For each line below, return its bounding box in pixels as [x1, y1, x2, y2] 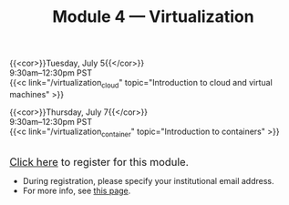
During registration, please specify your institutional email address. [22, 175, 274, 186]
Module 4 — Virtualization [52, 6, 254, 27]
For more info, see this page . [22, 185, 131, 196]
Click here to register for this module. [9, 155, 190, 169]
